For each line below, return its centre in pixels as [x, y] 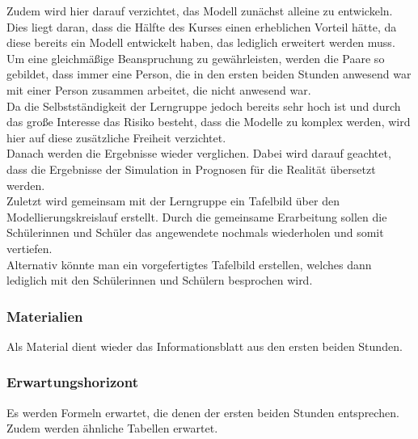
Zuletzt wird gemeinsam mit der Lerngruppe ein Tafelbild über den [173, 201]
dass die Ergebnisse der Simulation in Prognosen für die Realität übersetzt [191, 169]
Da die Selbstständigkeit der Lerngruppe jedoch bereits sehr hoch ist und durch [204, 106]
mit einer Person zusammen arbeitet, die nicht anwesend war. [159, 89]
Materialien [45, 316]
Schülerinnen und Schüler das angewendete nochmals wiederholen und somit [195, 232]
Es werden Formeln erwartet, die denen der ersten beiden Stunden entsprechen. [203, 412]
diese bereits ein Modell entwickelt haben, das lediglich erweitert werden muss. [201, 42]
